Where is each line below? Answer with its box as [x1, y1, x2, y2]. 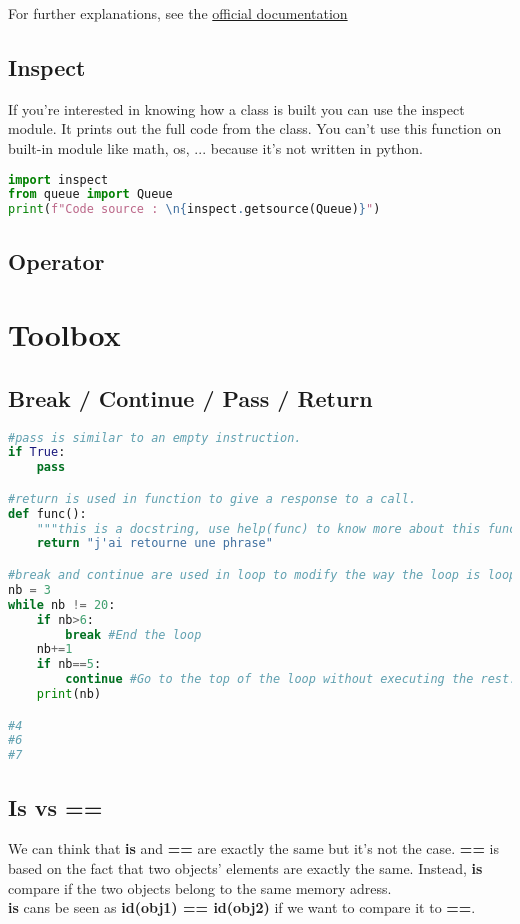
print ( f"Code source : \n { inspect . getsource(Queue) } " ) [8, 202, 381, 217]
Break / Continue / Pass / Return [8, 382, 373, 413]
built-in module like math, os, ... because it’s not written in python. [8, 137, 423, 158]
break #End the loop [65, 627, 202, 642]
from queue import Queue [8, 187, 173, 202]
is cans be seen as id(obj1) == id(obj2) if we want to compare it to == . [8, 897, 476, 918]
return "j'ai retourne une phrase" [36, 536, 273, 551]
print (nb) [36, 687, 102, 701]
